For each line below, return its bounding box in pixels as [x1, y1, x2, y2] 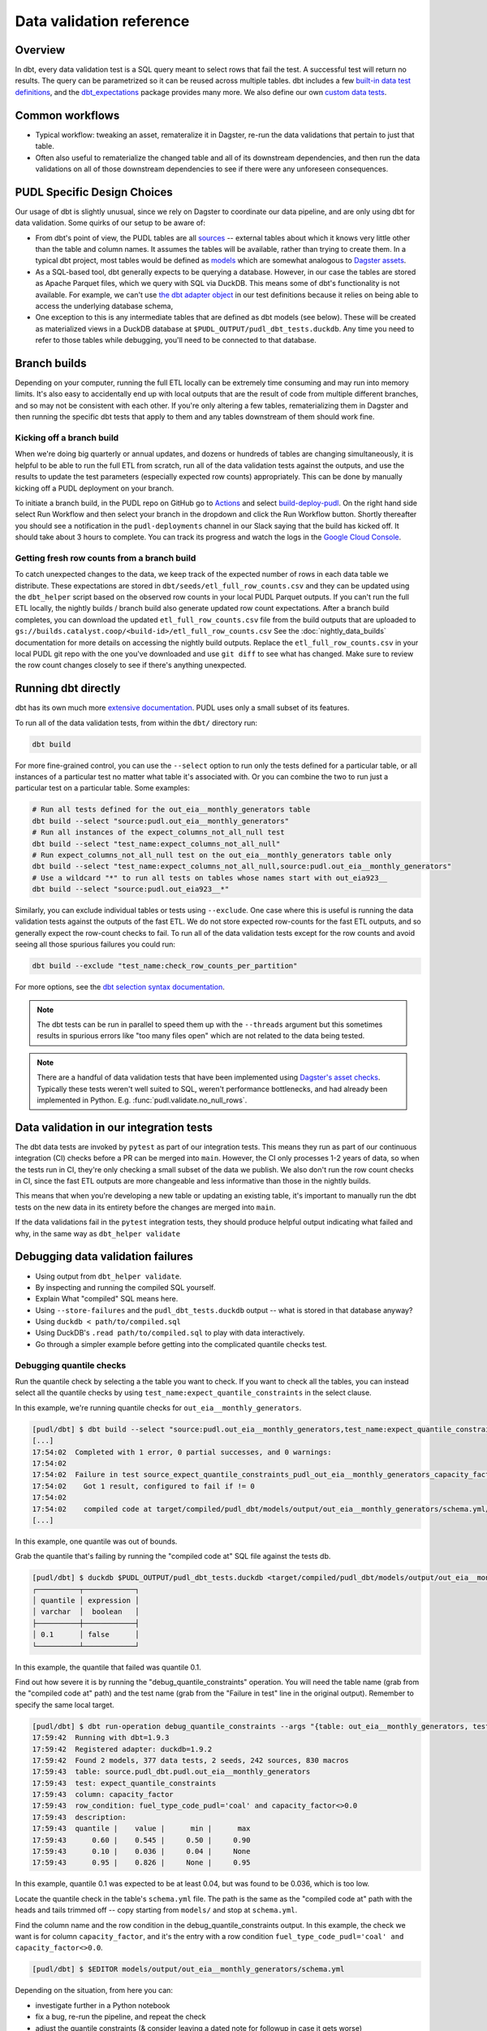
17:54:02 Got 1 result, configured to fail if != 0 [32, 1481, 255, 1491]
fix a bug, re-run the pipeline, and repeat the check [35, 2012, 206, 2022]
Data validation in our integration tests [15, 1120, 213, 1134]
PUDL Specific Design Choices [15, 185, 174, 199]
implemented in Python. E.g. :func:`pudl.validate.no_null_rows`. [37, 1095, 248, 1105]
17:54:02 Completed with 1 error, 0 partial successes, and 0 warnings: [32, 1447, 332, 1457]
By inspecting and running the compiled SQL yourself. [35, 1282, 216, 1292]
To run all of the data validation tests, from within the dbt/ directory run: [15, 717, 258, 727]
